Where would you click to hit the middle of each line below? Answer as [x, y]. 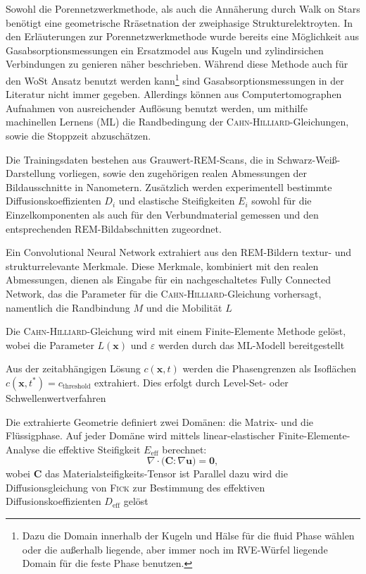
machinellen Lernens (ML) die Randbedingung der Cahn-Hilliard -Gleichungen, [177, 122]
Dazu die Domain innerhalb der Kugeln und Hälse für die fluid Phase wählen [188, 536]
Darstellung [31, 173]
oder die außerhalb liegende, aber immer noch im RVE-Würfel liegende [175, 549]
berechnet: [184, 449]
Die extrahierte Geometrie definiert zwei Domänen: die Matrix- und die [160, 421]
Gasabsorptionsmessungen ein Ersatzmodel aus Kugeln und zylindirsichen [165, 50]
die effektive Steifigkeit [91, 449]
